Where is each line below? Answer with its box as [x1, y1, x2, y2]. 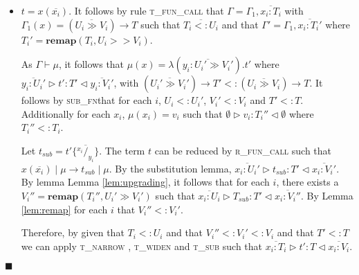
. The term [99, 143, 145, 157]
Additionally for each [21, 106, 111, 121]
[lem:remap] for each [21, 202, 108, 216]
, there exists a [276, 175, 339, 189]
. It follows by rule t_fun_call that [68, 3, 224, 17]
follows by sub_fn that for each [21, 93, 152, 107]
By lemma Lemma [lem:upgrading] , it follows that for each [21, 175, 270, 189]
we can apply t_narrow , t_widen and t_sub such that [21, 238, 263, 253]
